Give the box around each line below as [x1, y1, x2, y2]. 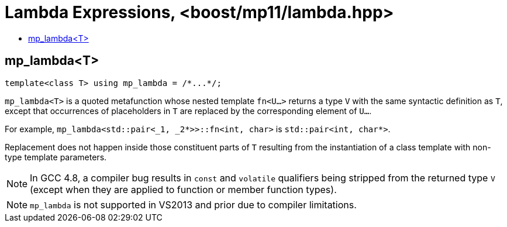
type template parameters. [5, 152, 107, 162]
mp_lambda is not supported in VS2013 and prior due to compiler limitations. [30, 198, 357, 211]
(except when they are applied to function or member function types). [30, 183, 337, 195]
